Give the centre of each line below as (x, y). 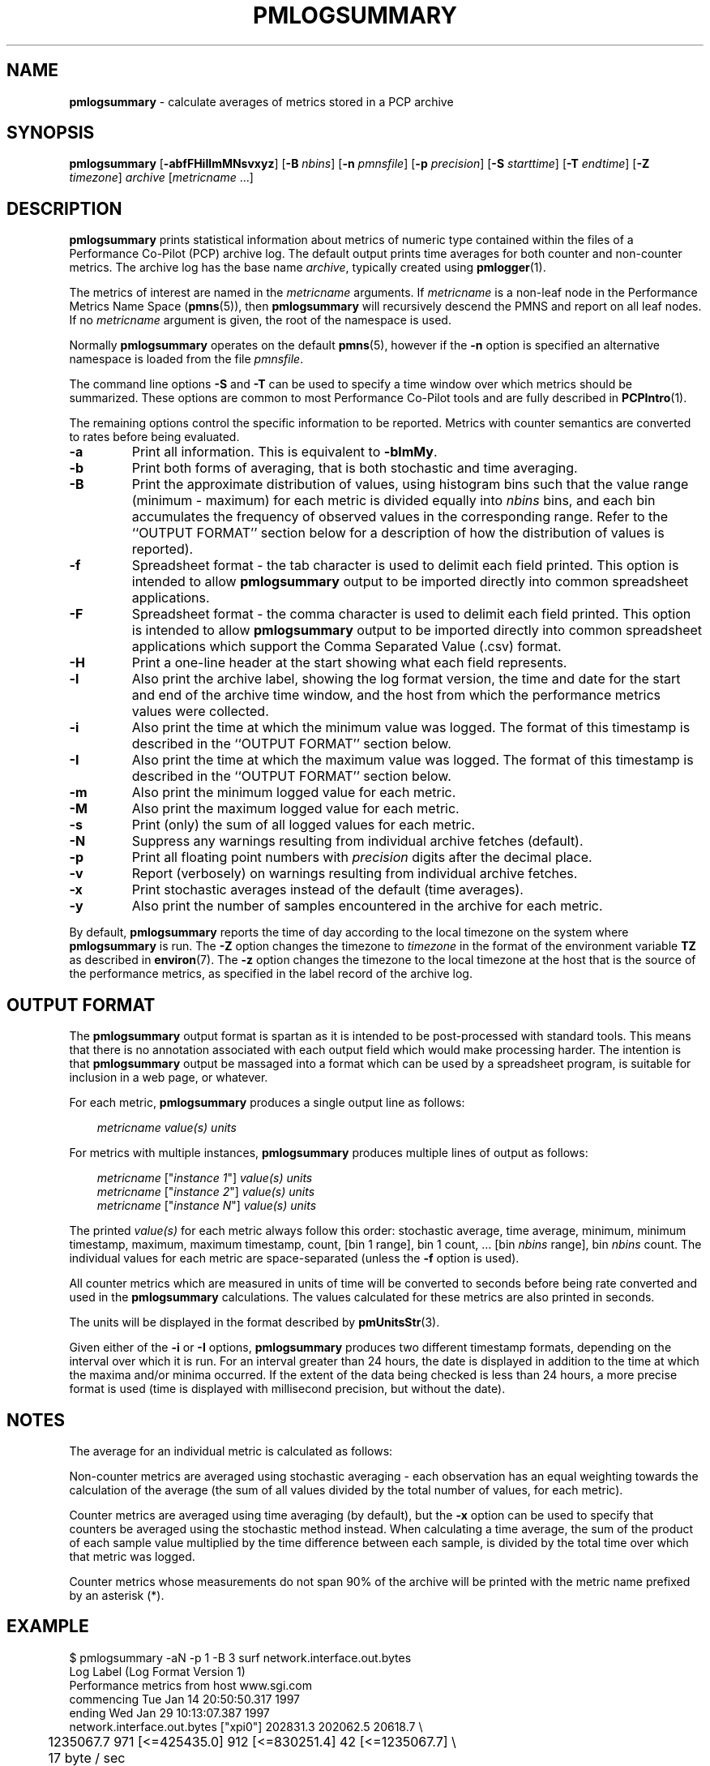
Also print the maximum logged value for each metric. (295, 809)
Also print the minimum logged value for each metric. (294, 793)
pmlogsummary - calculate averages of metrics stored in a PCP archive (261, 101)
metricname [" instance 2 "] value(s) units (206, 1192)
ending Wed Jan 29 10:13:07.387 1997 (169, 1712)
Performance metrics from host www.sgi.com (191, 1685)
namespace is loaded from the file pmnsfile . (186, 359)
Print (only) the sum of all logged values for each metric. (304, 825)
